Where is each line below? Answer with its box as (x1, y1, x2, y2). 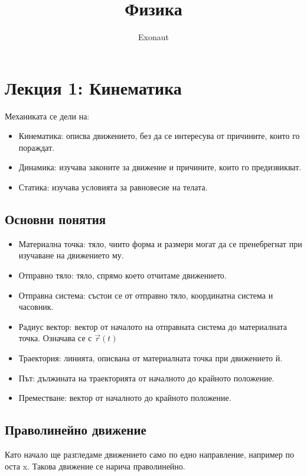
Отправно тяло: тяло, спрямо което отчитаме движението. (18, 269, 227, 281)
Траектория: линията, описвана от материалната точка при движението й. (18, 351, 283, 364)
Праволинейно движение (5, 420, 146, 439)
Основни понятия (5, 210, 106, 228)
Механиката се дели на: (5, 109, 90, 122)
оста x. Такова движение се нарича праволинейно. (5, 459, 185, 472)
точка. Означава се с (18, 332, 92, 344)
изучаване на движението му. (18, 249, 124, 261)
